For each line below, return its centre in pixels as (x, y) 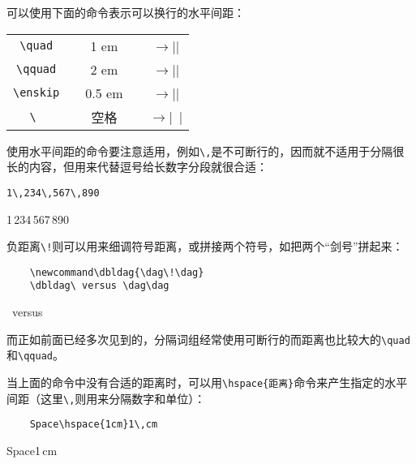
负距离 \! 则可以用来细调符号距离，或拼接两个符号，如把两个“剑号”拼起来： (205, 246)
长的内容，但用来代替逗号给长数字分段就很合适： (137, 167)
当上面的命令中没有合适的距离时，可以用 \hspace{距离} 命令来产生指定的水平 (207, 382)
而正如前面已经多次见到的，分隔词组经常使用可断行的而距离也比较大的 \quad (208, 339)
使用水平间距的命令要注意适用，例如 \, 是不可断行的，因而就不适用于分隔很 (206, 150)
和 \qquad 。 (35, 355)
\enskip (36, 93)
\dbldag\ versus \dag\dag (99, 286)
